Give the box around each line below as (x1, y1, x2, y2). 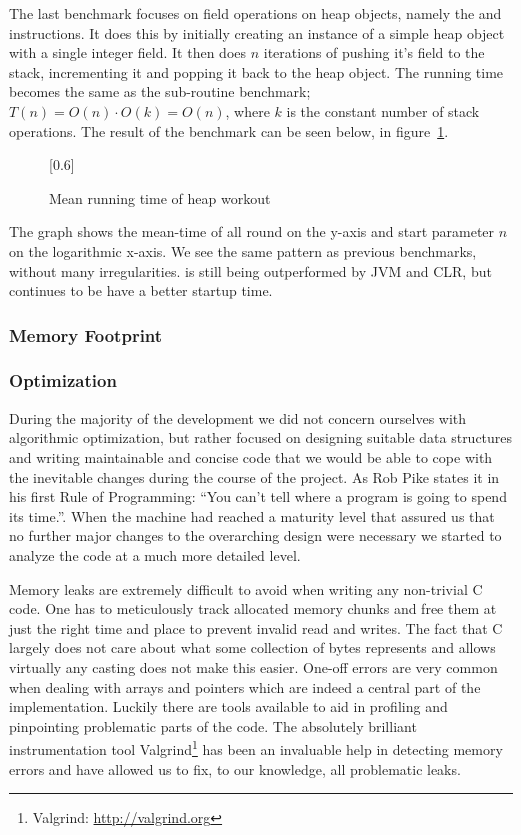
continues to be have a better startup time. (9, 280, 273, 301)
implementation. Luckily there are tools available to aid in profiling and (9, 696, 448, 717)
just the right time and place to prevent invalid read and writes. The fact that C (9, 617, 503, 638)
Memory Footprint (9, 322, 163, 347)
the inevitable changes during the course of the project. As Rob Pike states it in (9, 466, 500, 487)
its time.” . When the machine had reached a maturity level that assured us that (9, 505, 495, 526)
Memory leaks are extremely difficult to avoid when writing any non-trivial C (9, 578, 483, 599)
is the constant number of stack (286, 100, 480, 121)
